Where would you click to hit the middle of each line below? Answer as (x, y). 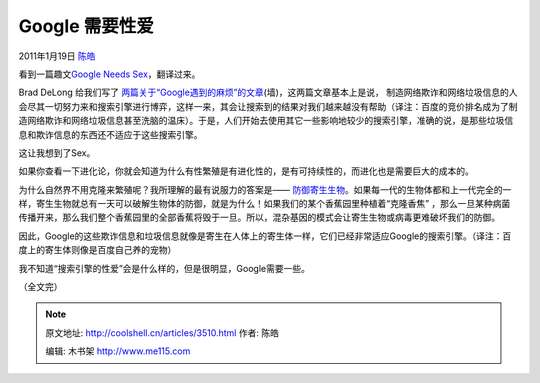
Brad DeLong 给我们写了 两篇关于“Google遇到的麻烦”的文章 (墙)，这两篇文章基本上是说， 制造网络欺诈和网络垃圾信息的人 (268, 92)
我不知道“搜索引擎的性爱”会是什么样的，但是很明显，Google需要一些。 (164, 268)
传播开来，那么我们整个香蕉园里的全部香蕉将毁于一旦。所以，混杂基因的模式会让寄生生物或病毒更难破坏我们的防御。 (259, 217)
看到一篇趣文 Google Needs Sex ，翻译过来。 (109, 74)
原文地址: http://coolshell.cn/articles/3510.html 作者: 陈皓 (162, 332)
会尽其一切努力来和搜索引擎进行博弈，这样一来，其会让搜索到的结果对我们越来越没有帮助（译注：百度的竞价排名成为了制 (268, 106)
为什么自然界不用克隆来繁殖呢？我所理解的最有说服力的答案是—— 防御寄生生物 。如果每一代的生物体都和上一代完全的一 (265, 189)
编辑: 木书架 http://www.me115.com (118, 351)
